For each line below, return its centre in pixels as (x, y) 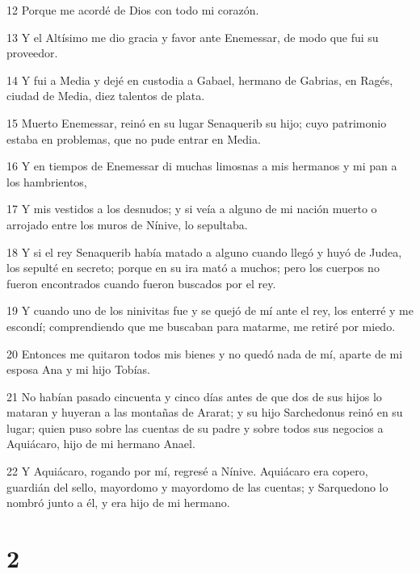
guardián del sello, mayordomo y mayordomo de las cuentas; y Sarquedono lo (197, 486)
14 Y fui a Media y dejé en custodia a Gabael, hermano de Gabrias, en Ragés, (200, 80)
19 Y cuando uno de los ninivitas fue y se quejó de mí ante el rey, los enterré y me (210, 310)
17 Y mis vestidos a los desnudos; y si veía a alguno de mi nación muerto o (192, 209)
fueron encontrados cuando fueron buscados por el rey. (141, 283)
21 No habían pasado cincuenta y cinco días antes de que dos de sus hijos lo (194, 396)
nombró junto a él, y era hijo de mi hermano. (118, 503)
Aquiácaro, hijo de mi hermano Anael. (101, 444)
